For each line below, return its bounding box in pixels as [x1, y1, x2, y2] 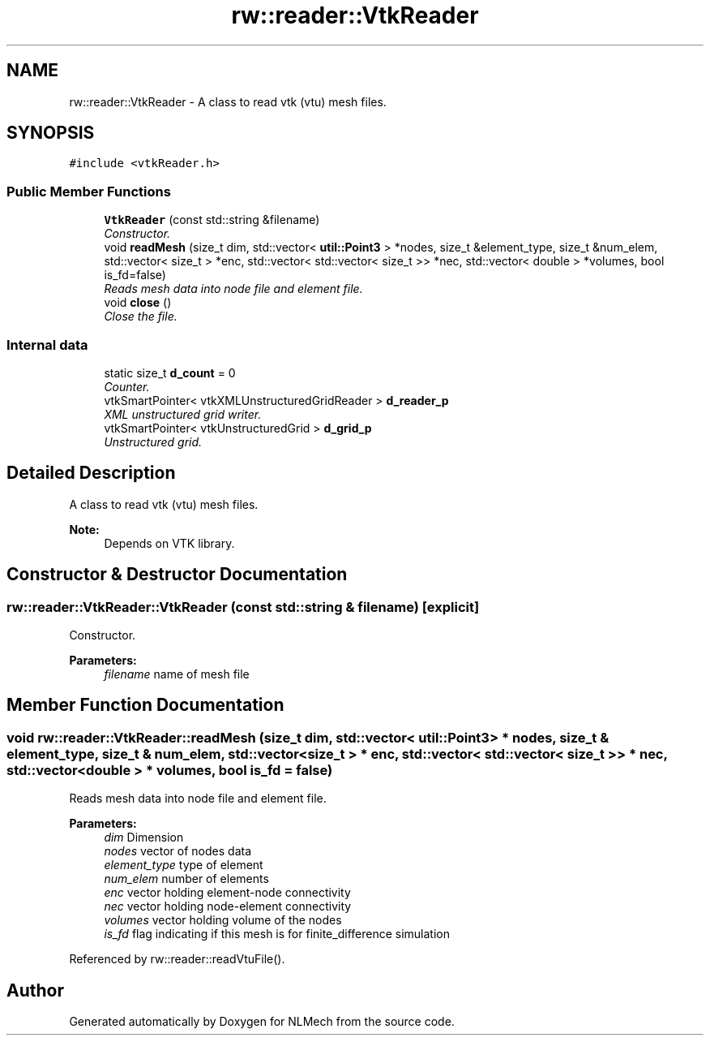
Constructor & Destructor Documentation [6, 564, 348, 585]
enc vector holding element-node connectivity [104, 885, 351, 900]
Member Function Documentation [6, 695, 284, 716]
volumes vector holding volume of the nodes [104, 913, 342, 928]
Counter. [104, 379, 150, 394]
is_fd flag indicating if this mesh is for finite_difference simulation [104, 927, 450, 941]
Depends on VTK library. [104, 536, 235, 550]
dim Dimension [104, 830, 184, 845]
